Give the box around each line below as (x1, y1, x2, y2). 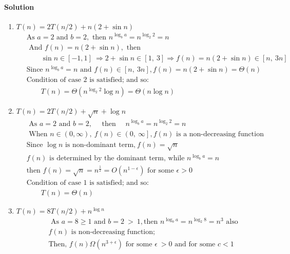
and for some (175, 241, 216, 248)
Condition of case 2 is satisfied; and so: (26, 76, 149, 84)
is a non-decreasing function (176, 130, 264, 138)
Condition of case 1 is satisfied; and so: (26, 179, 149, 186)
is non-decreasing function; (71, 228, 155, 236)
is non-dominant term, (65, 141, 136, 149)
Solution (4, 1, 34, 12)
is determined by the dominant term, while (49, 155, 185, 162)
